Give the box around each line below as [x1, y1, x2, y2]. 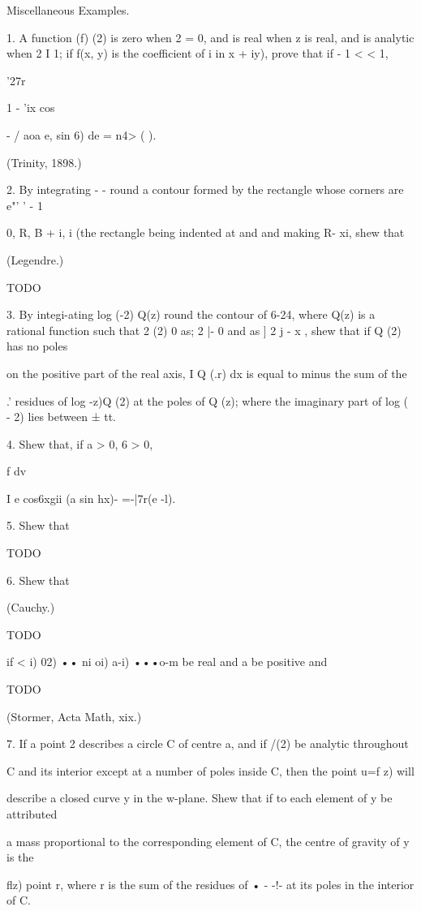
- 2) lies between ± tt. [6, 408, 116, 425]
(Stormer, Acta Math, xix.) [6, 707, 142, 724]
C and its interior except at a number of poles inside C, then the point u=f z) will [6, 762, 415, 779]
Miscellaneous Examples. [6, 2, 130, 18]
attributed [6, 806, 58, 822]
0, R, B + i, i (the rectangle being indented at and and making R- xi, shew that [6, 224, 405, 241]
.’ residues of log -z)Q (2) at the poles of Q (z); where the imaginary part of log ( [6, 392, 409, 409]
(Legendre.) [6, 251, 64, 268]
